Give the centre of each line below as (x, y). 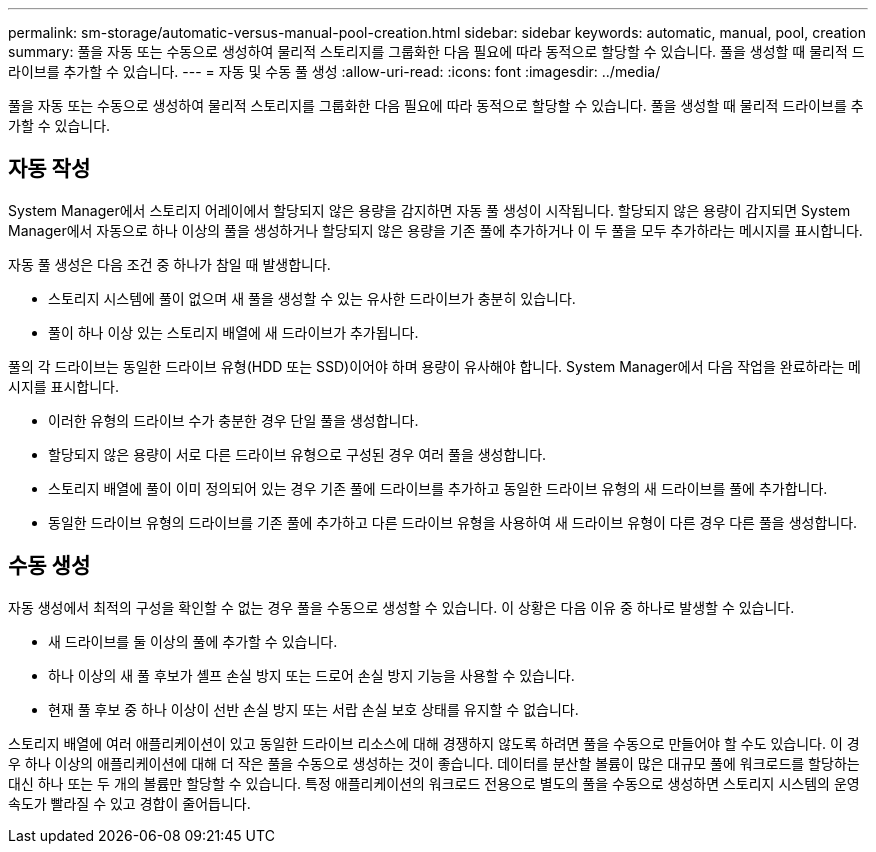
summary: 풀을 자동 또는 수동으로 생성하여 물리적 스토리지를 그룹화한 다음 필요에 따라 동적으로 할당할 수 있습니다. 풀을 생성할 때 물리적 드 (436, 51)
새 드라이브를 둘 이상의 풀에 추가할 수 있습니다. (193, 641)
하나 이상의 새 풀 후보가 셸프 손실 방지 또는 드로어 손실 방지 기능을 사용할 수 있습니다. (311, 675)
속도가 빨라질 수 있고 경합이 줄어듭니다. (129, 803)
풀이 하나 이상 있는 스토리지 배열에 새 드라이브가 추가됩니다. (233, 332)
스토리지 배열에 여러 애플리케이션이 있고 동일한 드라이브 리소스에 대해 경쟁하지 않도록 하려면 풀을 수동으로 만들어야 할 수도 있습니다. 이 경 (434, 743)
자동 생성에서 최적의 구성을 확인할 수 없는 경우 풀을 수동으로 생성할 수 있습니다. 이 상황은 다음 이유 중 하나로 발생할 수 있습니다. (401, 607)
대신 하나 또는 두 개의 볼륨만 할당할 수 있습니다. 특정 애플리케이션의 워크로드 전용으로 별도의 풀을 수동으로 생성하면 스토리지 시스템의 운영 (434, 783)
